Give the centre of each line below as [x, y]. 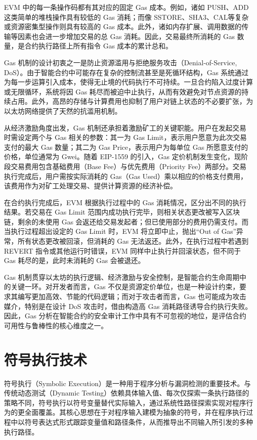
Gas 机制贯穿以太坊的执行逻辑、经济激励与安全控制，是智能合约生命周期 [122, 277]
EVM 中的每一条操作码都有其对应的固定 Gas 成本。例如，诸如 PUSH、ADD [127, 7]
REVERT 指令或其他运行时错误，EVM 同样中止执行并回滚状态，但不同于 [123, 250]
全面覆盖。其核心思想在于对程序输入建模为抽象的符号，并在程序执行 [135, 412]
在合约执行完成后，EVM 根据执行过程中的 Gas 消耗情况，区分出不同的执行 [125, 202]
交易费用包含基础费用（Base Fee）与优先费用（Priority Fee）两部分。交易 [128, 166]
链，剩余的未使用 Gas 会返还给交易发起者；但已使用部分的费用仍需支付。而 [126, 221]
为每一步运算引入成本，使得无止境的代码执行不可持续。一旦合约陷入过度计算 [128, 82]
